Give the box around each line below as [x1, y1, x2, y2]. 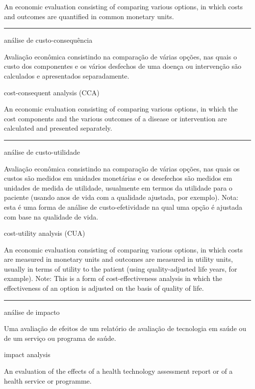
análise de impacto [4, 306, 60, 317]
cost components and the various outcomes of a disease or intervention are [4, 113, 227, 123]
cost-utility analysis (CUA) [4, 228, 85, 238]
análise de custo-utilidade [4, 146, 80, 157]
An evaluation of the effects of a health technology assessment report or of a [4, 366, 233, 376]
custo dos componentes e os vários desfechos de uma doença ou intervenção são [4, 61, 241, 71]
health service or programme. [4, 375, 92, 386]
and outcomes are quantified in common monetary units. [4, 11, 174, 21]
